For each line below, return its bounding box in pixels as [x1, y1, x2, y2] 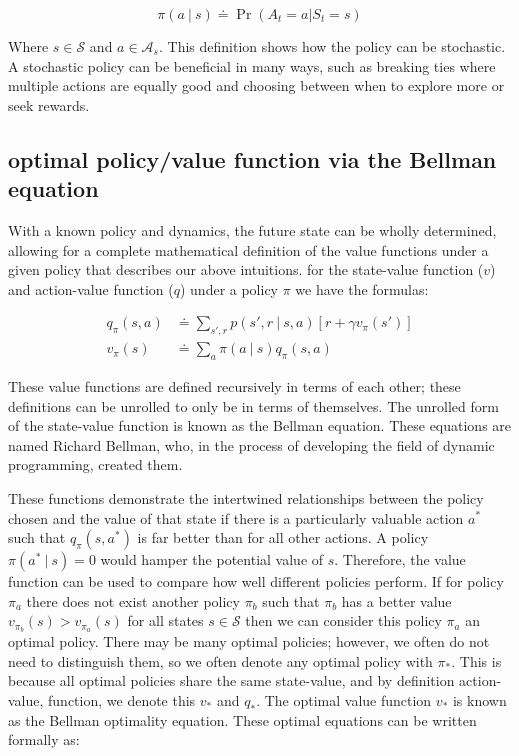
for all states [127, 610, 204, 631]
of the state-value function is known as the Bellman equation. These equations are [8, 415, 512, 436]
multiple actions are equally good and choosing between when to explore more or [8, 75, 505, 96]
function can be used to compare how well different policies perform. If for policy [8, 571, 504, 592]
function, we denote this [48, 689, 196, 710]
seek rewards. [8, 94, 90, 115]
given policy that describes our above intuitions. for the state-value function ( [8, 259, 484, 280]
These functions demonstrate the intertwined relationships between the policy [8, 487, 484, 508]
